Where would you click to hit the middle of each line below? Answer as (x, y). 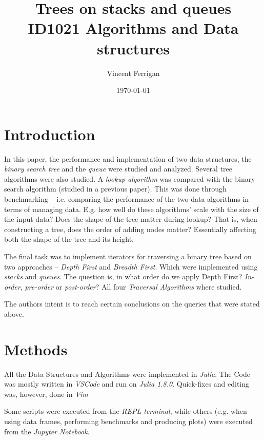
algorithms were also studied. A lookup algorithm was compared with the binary (130, 178)
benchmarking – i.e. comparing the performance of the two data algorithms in (127, 199)
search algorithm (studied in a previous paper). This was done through (115, 189)
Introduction (50, 134)
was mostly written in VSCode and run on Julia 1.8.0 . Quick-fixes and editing (127, 384)
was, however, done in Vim (46, 394)
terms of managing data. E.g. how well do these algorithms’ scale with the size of (131, 209)
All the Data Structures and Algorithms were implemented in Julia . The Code (127, 374)
